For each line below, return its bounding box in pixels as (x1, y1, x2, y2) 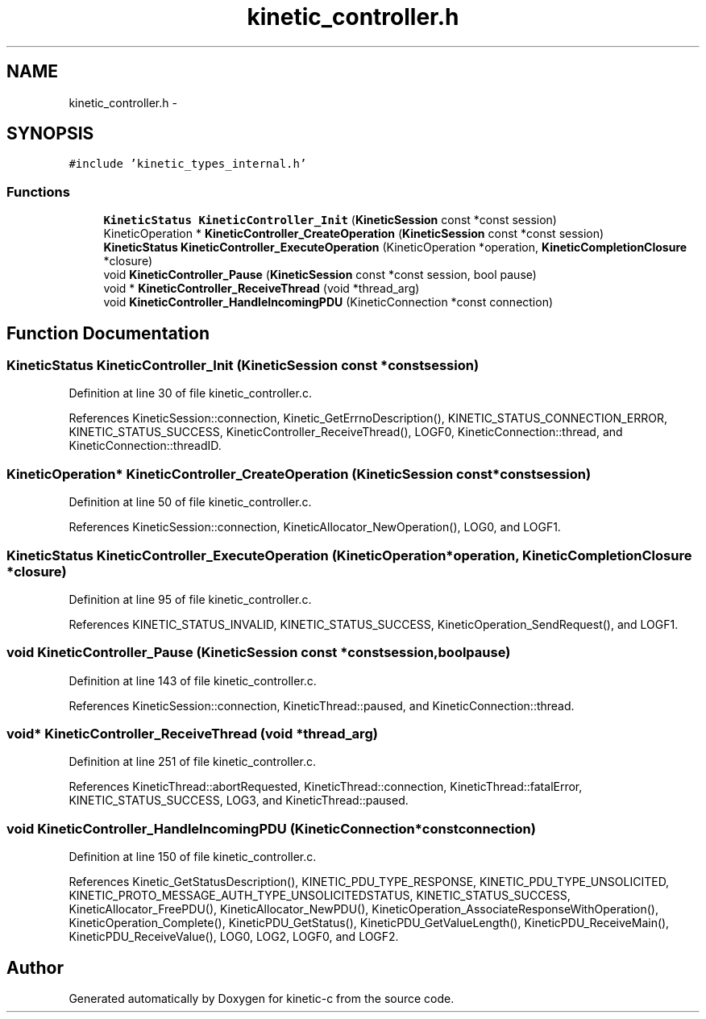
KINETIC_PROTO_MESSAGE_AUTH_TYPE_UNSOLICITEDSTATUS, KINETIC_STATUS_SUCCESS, (69, 888, 571, 903)
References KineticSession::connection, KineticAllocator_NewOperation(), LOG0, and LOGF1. (69, 520, 561, 534)
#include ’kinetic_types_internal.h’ (69, 157, 307, 171)
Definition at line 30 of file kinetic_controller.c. (69, 386, 312, 401)
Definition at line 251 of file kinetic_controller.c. (69, 755, 316, 769)
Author (6, 957, 64, 978)
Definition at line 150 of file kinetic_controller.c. (69, 850, 317, 864)
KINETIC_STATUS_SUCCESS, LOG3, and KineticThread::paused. (69, 793, 409, 808)
